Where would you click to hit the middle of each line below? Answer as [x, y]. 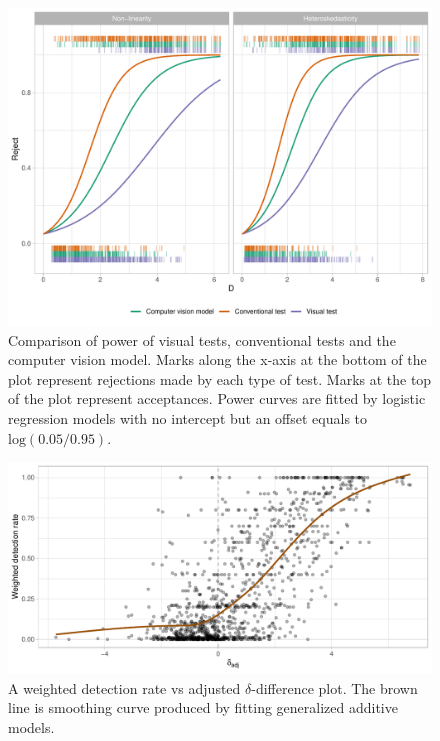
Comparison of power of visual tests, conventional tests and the [202, 339]
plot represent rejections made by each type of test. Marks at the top [220, 378]
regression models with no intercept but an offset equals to [188, 417]
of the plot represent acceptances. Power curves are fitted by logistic [217, 398]
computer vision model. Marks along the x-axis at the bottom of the [217, 359]
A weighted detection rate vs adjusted [124, 687]
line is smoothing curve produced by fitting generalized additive [203, 707]
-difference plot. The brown [334, 687]
